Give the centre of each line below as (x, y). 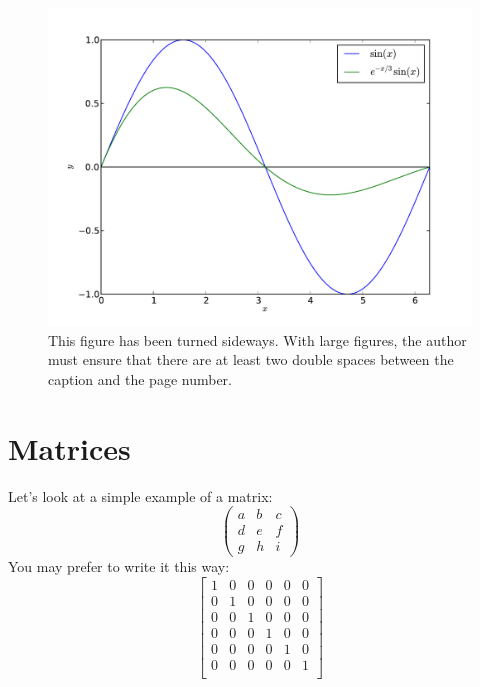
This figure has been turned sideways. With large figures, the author (257, 339)
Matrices (69, 447)
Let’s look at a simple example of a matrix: (140, 495)
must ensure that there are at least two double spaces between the (251, 359)
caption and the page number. (140, 378)
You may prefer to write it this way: (119, 566)
